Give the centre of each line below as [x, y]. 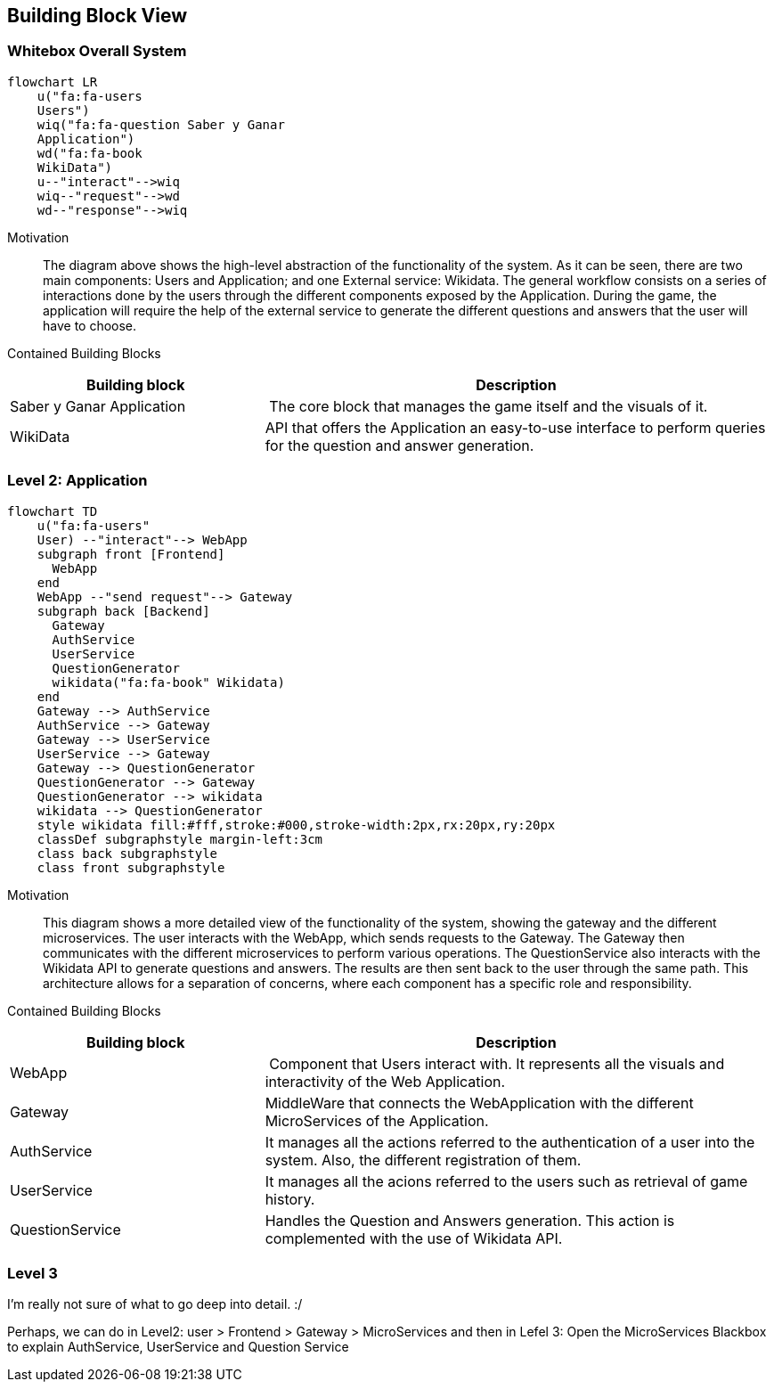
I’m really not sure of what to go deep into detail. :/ [155, 1304]
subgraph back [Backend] [123, 611]
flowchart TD [53, 511]
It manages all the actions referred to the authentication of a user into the [510, 1142]
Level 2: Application [77, 481]
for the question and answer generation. [399, 445]
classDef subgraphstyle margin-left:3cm [180, 839]
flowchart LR [53, 82]
